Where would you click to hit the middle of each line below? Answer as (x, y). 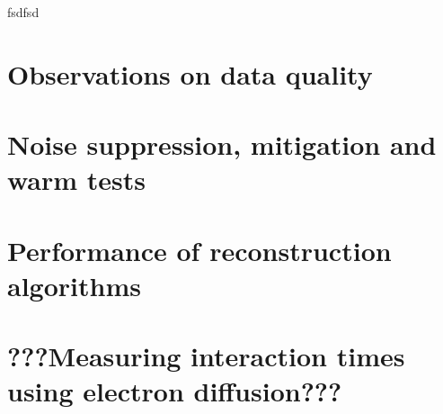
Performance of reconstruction (199, 250)
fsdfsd (23, 12)
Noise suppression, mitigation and (222, 144)
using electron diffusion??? (175, 391)
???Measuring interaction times (206, 356)
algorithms (74, 285)
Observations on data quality (190, 73)
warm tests (77, 180)
